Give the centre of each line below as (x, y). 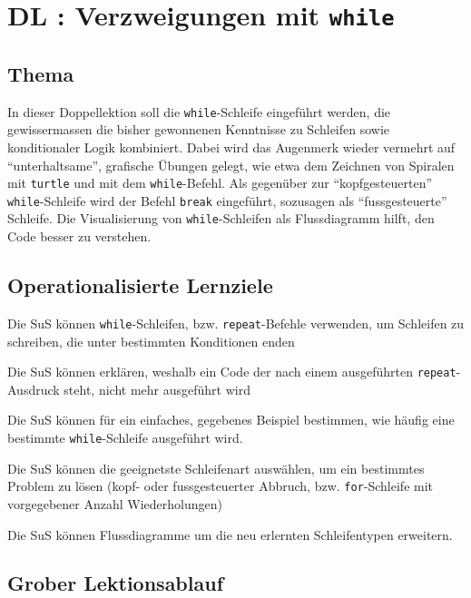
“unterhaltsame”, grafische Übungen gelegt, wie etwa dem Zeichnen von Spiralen (231, 165)
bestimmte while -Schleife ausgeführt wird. (125, 437)
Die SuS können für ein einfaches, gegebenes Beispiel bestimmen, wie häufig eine (231, 420)
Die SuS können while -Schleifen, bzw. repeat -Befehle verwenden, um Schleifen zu (236, 323)
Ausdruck (34, 389)
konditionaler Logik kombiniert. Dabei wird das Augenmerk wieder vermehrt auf (231, 147)
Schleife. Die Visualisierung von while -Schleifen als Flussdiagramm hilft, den (221, 218)
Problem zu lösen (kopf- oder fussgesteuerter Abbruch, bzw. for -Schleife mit (221, 486)
